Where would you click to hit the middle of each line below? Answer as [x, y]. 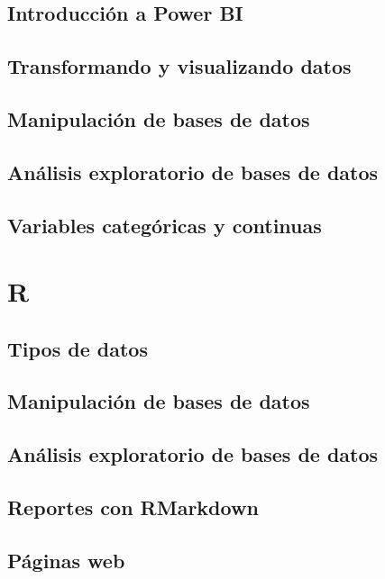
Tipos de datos [78, 348]
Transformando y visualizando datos [179, 66]
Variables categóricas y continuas [165, 225]
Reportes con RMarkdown [133, 507]
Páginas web [66, 560]
